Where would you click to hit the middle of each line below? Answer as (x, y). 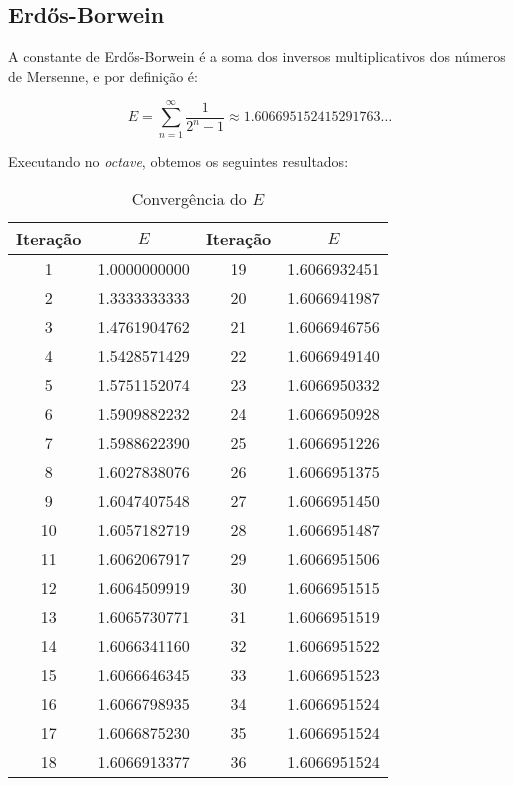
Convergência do (189, 199)
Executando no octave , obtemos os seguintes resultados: (178, 160)
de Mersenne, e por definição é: (103, 75)
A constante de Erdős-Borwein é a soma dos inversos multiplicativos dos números (257, 56)
